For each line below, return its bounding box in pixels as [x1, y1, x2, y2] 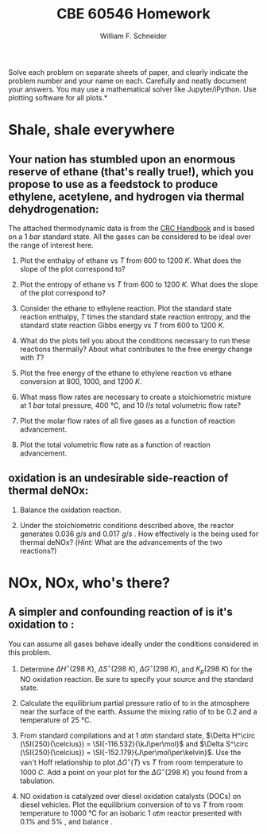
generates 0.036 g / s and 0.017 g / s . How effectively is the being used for [19, 529, 259, 538]
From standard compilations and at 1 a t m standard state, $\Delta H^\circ [19, 730, 256, 741]
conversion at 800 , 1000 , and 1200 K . [19, 376, 142, 386]
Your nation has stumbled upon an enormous [8, 152, 236, 166]
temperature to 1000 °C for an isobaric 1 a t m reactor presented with [19, 808, 242, 817]
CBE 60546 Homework [56, 5, 211, 23]
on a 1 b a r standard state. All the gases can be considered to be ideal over [8, 232, 252, 241]
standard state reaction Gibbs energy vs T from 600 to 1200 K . [19, 320, 225, 330]
